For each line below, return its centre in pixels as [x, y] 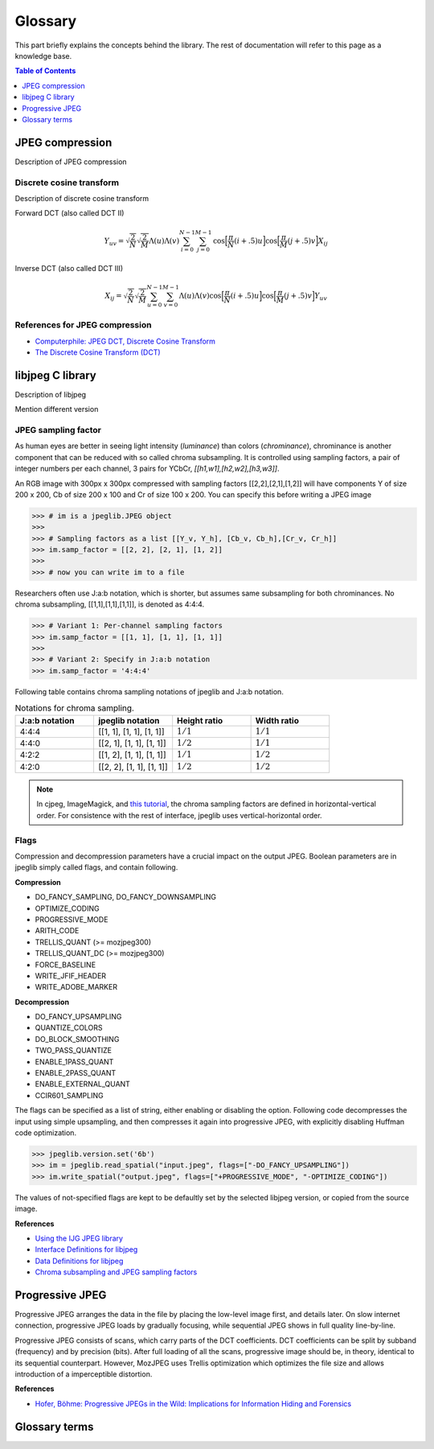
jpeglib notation [129, 720]
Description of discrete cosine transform [82, 198]
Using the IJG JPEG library [79, 1238]
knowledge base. [43, 56]
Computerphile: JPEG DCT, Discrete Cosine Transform [125, 341]
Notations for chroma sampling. [74, 708]
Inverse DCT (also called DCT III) [69, 269]
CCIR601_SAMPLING [69, 1095]
